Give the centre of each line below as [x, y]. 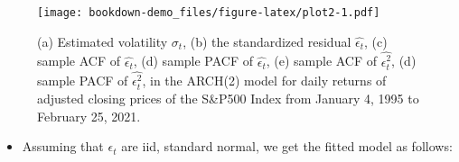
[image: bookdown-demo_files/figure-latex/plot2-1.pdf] [209, 13]
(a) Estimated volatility [103, 41]
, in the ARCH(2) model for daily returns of [264, 81]
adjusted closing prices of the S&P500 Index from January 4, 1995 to [228, 99]
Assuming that [63, 146]
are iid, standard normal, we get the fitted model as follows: [287, 146]
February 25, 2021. [89, 116]
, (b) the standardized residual [267, 41]
